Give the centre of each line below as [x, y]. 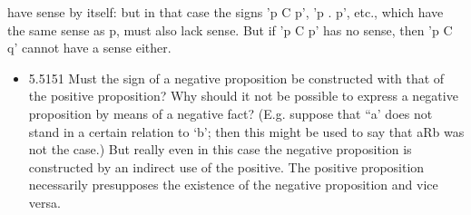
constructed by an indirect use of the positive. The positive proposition [226, 166]
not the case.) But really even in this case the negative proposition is [220, 149]
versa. [44, 202]
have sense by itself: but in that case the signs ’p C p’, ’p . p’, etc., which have [226, 12]
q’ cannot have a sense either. [89, 48]
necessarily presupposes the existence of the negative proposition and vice [233, 185]
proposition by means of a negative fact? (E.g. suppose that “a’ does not [231, 113]
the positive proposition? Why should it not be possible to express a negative [243, 96]
